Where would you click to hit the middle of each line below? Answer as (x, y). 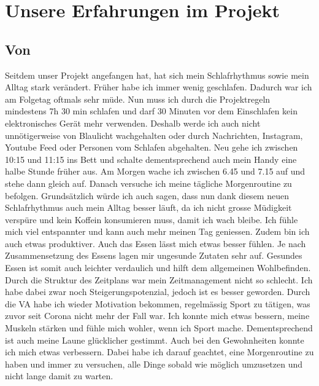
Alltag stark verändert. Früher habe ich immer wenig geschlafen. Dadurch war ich (159, 87)
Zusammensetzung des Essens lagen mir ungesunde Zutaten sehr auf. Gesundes (154, 255)
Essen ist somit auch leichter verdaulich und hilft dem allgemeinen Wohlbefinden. (158, 268)
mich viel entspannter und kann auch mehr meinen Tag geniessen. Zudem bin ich (157, 231)
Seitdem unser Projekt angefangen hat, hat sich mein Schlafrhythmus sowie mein (157, 75)
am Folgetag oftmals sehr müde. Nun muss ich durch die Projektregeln (138, 99)
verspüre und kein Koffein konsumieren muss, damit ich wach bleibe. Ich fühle (152, 219)
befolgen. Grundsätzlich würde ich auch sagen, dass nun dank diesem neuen (147, 195)
